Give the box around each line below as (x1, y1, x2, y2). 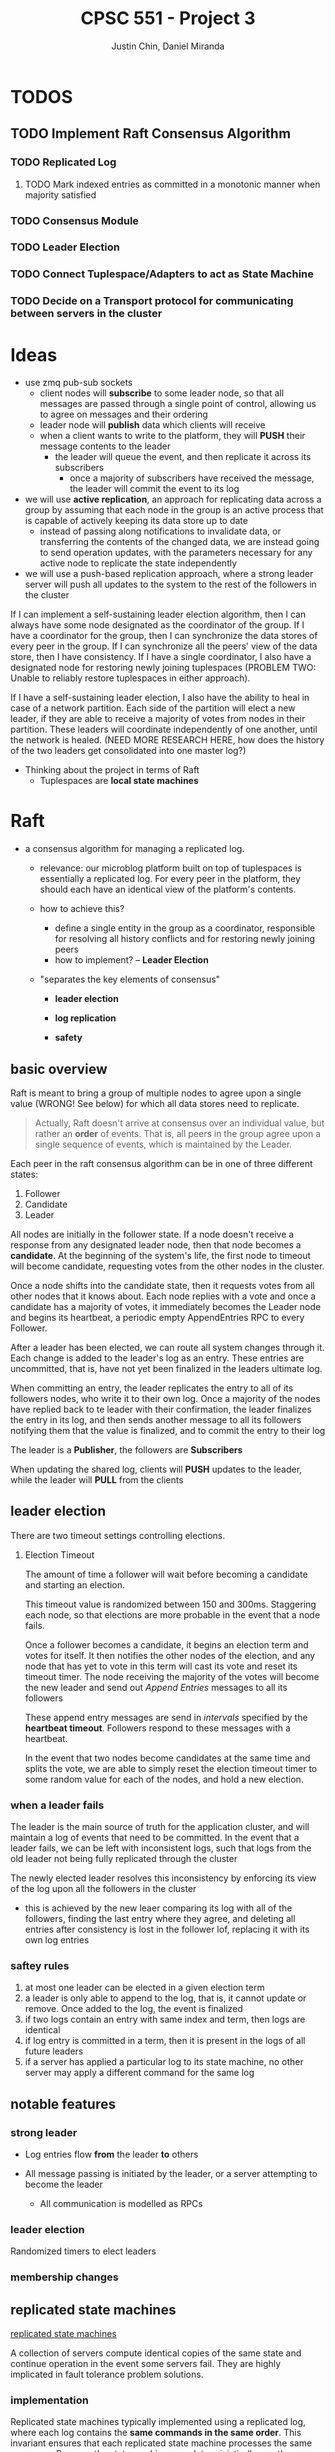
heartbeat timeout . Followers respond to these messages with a (24, 1722, 291, 1734)
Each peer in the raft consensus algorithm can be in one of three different (10, 1158, 313, 1169)
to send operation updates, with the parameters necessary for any (39, 547, 313, 559)
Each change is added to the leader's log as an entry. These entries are (10, 1352, 305, 1364)
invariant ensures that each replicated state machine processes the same (10, 2437, 313, 2449)
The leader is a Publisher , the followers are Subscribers (10, 1444, 243, 1456)
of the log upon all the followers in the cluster (10, 1883, 197, 1895)
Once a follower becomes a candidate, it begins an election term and (24, 1638, 309, 1651)
